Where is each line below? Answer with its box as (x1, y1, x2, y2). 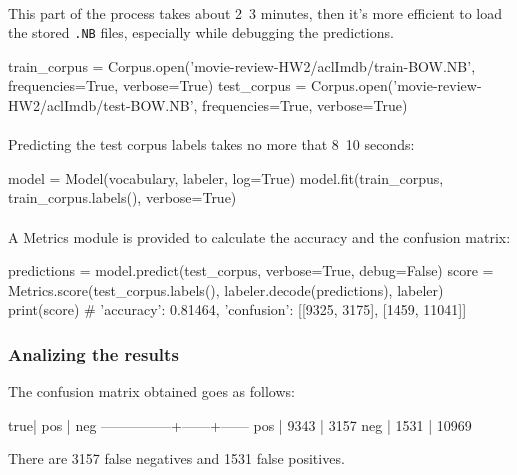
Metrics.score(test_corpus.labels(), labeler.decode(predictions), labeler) (8, 279, 444, 300)
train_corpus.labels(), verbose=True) (8, 187, 237, 208)
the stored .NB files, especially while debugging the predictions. (8, 22, 394, 43)
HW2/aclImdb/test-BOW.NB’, (8, 95, 198, 116)
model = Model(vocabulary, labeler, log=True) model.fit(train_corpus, (8, 167, 444, 188)
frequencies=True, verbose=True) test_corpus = (8, 75, 307, 96)
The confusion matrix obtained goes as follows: (8, 381, 295, 402)
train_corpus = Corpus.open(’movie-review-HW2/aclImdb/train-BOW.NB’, (8, 55, 476, 76)
